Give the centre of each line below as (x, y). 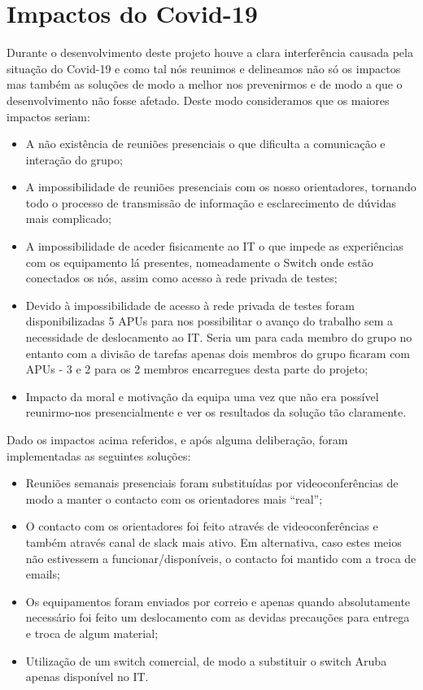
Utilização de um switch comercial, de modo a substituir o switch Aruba (206, 660)
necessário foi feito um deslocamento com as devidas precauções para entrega (218, 617)
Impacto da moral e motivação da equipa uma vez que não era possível (202, 396)
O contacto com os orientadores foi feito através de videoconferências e (202, 526)
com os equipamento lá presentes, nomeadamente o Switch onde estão (199, 262)
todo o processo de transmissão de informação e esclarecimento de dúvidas (211, 202)
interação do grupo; (74, 159)
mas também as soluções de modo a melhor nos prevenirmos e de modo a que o (205, 84)
